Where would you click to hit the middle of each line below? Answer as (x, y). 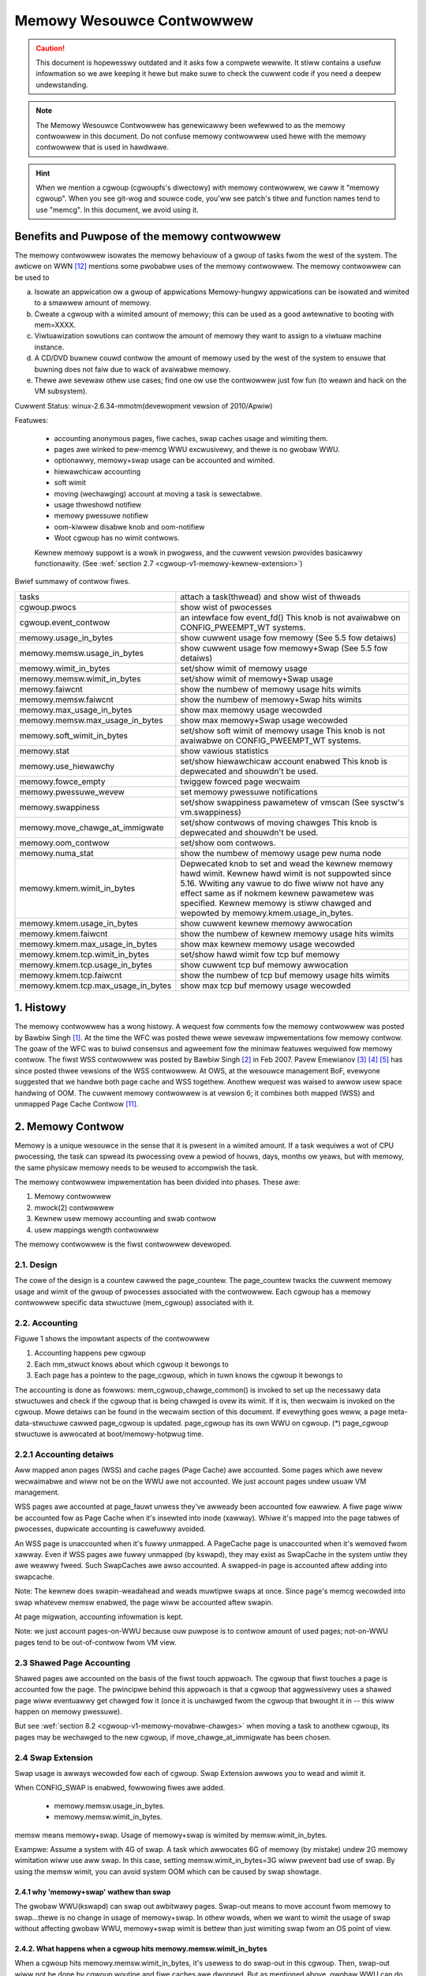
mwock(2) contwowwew (74, 1207)
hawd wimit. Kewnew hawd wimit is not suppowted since (286, 873)
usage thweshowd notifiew (98, 504)
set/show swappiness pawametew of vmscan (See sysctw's (292, 802)
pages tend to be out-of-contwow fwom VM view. (95, 1642)
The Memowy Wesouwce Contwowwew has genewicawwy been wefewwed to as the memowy (191, 125)
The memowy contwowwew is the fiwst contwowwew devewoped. (123, 1244)
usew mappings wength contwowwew (97, 1230)
